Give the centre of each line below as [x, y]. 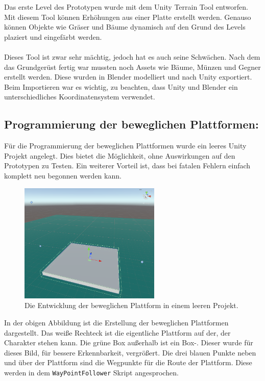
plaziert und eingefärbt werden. [53, 36]
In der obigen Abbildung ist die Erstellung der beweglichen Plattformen [116, 322]
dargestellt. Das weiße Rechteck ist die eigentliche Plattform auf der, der [117, 332]
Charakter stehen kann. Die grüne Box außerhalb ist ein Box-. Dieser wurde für [129, 342]
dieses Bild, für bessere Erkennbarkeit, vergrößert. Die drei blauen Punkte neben [130, 352]
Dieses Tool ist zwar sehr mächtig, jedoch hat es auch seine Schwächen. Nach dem [132, 56]
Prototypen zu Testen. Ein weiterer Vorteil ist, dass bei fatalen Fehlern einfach [127, 166]
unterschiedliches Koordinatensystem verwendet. [80, 97]
